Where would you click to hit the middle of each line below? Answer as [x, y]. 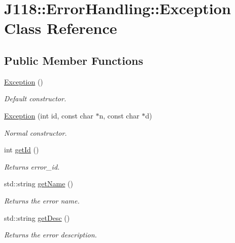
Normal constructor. [36, 132]
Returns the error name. [42, 200]
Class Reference [61, 28]
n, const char [119, 115]
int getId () [22, 150]
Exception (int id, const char [49, 115]
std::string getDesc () [37, 217]
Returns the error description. [51, 235]
